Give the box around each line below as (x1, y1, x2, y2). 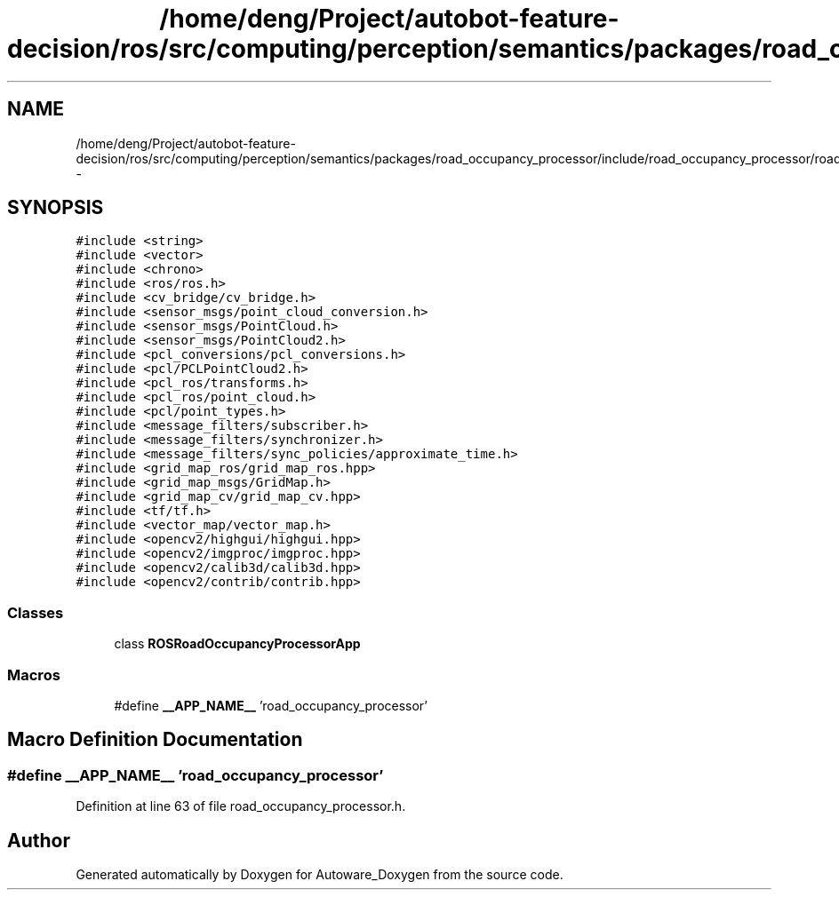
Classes (7, 603, 64, 622)
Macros (7, 665, 60, 684)
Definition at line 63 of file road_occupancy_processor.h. (76, 798, 406, 814)
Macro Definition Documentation (7, 728, 303, 751)
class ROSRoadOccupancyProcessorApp (114, 636, 361, 652)
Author (7, 829, 70, 852)
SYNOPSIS (7, 196, 104, 219)
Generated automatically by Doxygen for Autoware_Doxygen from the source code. (76, 867, 563, 882)
